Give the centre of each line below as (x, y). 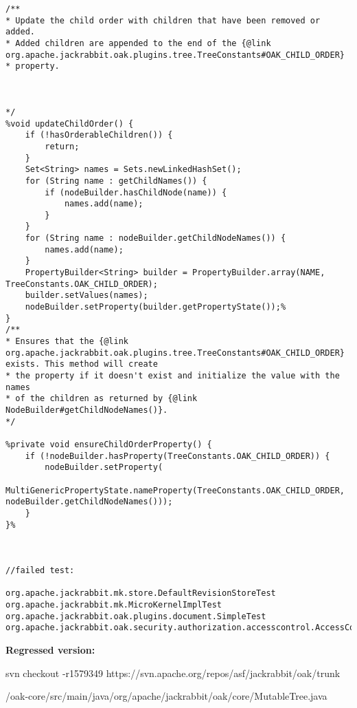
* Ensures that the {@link (67, 342)
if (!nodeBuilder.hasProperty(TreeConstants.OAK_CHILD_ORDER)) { (177, 456)
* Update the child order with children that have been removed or (163, 20)
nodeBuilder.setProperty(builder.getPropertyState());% (156, 307)
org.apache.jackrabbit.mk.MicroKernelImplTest (114, 605)
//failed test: (40, 571)
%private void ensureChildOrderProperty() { (109, 444)
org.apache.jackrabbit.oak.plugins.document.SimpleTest (136, 616)
